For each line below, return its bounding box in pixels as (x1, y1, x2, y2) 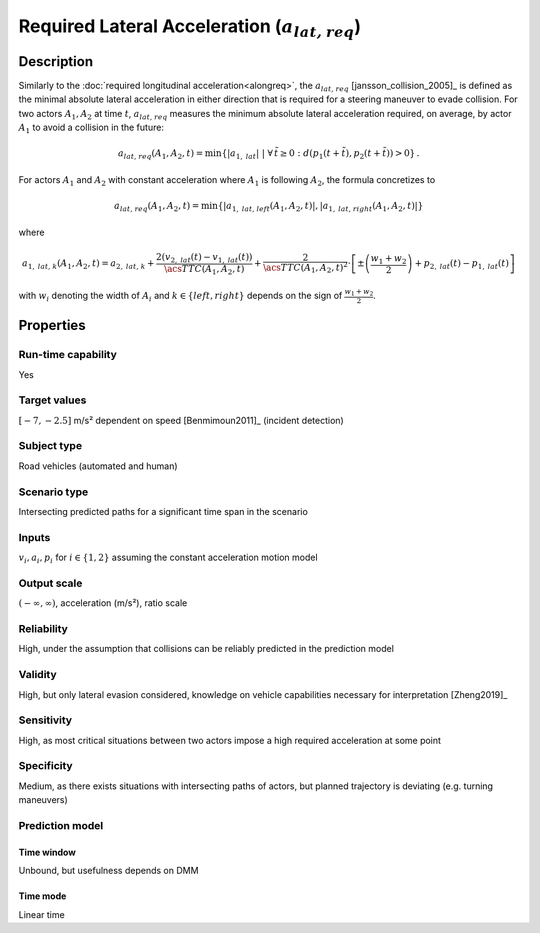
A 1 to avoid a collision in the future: (18, 121, 165, 136)
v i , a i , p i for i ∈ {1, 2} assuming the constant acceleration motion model (18, 551, 319, 565)
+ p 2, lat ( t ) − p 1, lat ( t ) (414, 258, 510, 271)
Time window (18, 846, 77, 858)
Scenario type (18, 485, 89, 499)
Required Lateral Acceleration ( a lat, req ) (18, 15, 362, 40)
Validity (18, 668, 57, 682)
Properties (18, 317, 86, 334)
